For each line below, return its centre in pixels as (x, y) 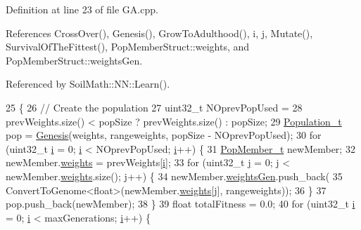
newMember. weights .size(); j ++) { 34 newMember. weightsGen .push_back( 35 (174, 176)
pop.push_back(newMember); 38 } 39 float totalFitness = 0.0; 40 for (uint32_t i (180, 204)
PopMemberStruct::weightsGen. (74, 60)
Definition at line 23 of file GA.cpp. (82, 9)
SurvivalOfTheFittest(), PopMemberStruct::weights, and (128, 47)
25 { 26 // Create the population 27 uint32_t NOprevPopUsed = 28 (154, 107)
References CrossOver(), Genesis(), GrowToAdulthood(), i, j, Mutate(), (159, 33)
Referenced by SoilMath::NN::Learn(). (88, 84)
